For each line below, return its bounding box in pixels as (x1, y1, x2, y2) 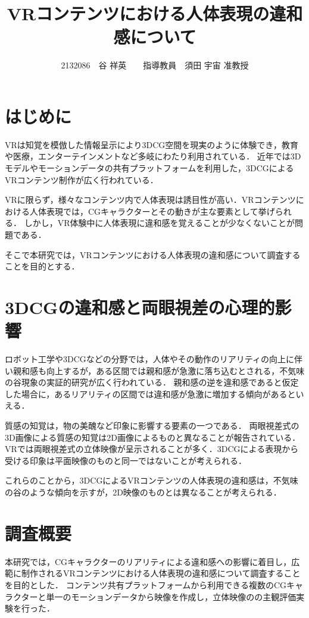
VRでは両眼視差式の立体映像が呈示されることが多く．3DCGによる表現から (5, 443, 299, 455)
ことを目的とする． (5, 260, 80, 272)
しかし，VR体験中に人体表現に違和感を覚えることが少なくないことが (24, 217, 295, 229)
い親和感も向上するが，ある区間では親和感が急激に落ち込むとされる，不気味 (5, 364, 305, 377)
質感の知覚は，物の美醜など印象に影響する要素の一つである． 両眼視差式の (5, 419, 299, 432)
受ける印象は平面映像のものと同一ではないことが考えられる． (5, 454, 246, 466)
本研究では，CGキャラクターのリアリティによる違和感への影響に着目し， (5, 555, 292, 567)
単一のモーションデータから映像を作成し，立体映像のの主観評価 (46, 590, 296, 603)
